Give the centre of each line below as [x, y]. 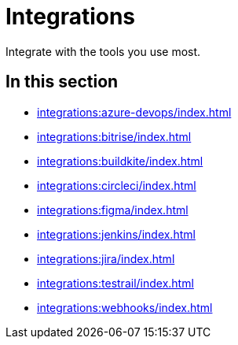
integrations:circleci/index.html [117, 185]
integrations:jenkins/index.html [116, 234]
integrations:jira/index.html [106, 258]
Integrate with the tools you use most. [103, 51]
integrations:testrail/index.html [115, 283]
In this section [62, 82]
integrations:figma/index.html [113, 210]
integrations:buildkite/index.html [120, 161]
